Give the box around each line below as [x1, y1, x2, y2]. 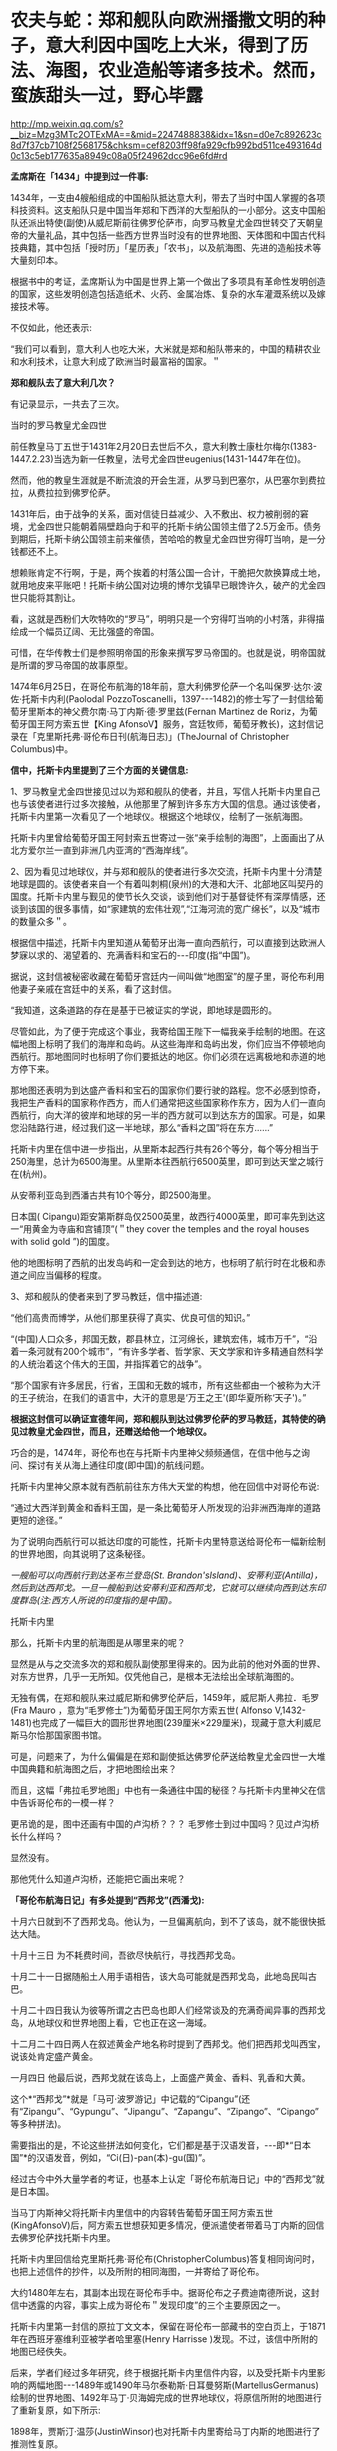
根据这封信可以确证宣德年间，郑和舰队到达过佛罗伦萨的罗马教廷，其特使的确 [10, 1412, 326, 1425]
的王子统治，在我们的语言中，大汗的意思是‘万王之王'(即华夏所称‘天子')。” [10, 1391, 307, 1403]
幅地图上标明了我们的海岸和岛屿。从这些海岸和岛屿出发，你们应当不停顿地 [10, 1037, 317, 1050]
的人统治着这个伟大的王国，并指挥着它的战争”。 [10, 1357, 208, 1370]
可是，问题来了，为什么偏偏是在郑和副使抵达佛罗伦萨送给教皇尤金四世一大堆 [10, 1750, 326, 1762]
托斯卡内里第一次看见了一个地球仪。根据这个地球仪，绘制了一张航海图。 [10, 810, 308, 822]
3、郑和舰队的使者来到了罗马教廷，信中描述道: [10, 1290, 203, 1302]
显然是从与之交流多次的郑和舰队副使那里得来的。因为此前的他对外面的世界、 [10, 1657, 326, 1670]
